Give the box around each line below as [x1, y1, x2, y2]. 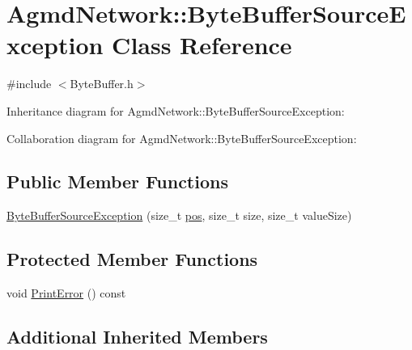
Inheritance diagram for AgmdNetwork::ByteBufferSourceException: [6, 102, 345, 119]
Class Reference [112, 28, 292, 61]
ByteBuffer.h [70, 75, 134, 92]
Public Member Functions [6, 169, 228, 194]
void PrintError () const [6, 285, 126, 302]
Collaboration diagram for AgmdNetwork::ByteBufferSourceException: [6, 129, 357, 146]
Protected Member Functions [6, 247, 258, 272]
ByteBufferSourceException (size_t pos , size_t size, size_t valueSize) [6, 207, 352, 224]
